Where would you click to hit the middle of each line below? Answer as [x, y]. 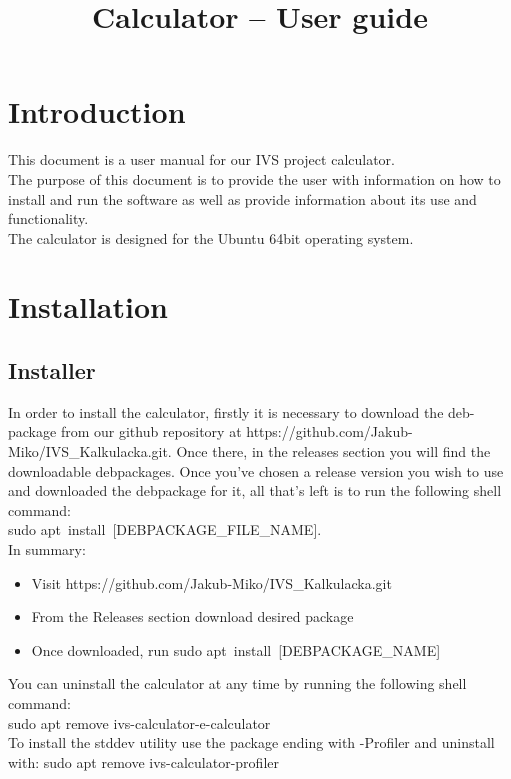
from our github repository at [151, 431]
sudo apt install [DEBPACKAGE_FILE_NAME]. [165, 529]
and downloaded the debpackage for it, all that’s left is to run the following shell [255, 490]
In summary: [47, 549]
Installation [88, 306]
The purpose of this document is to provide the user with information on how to [254, 178]
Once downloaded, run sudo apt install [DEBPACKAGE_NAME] [236, 649]
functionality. [48, 218]
